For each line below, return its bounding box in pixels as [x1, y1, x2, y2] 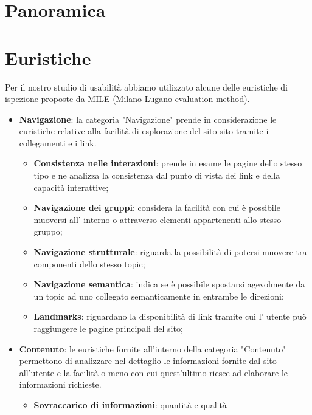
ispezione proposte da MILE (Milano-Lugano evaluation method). [5, 92, 250, 105]
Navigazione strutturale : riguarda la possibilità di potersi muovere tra [33, 245, 307, 258]
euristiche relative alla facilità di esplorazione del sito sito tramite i [19, 125, 269, 137]
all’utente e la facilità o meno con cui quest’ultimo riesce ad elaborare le [19, 366, 288, 379]
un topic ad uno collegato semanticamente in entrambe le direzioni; [33, 289, 284, 302]
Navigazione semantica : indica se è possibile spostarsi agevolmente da [33, 278, 305, 290]
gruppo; [33, 225, 63, 238]
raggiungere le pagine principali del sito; [33, 322, 183, 334]
